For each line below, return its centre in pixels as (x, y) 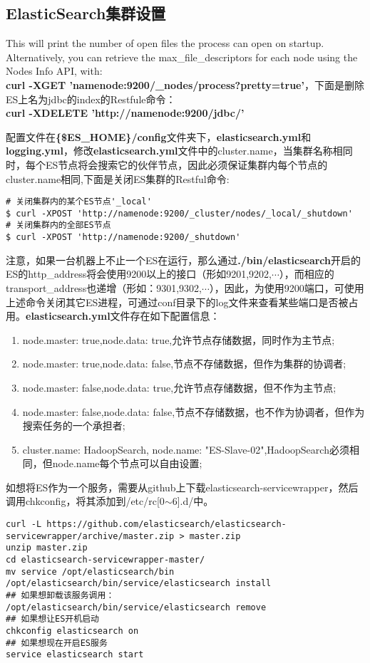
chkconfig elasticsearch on (72, 631)
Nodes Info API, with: (54, 71)
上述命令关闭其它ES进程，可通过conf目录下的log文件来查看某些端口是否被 (177, 302)
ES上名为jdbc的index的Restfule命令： (91, 99)
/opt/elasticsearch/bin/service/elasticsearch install (139, 584)
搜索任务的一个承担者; (74, 426)
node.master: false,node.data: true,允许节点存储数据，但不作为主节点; (179, 387)
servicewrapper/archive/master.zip (90, 536)
